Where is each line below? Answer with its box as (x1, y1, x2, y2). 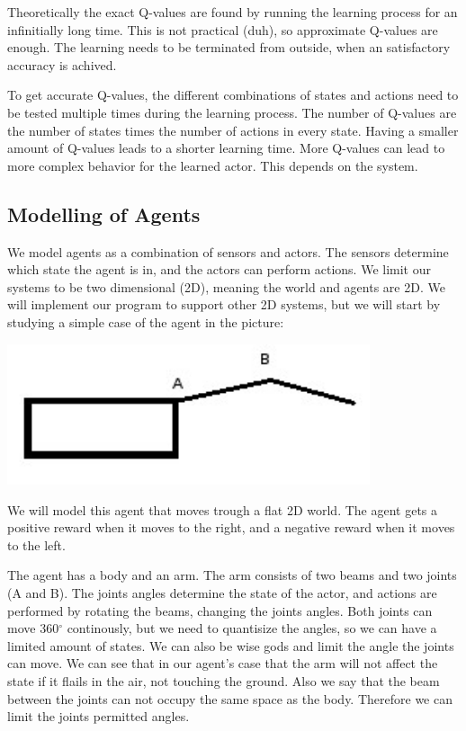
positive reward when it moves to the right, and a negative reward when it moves (7, 518, 455, 537)
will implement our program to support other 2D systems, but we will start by (7, 295, 441, 314)
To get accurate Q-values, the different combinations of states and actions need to (7, 85, 459, 104)
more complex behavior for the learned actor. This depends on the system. (7, 156, 418, 174)
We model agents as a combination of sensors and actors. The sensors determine (7, 242, 449, 261)
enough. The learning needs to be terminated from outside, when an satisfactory (7, 38, 451, 57)
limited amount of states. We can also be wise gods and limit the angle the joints (7, 636, 454, 655)
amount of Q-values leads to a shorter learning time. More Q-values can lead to (7, 138, 445, 157)
